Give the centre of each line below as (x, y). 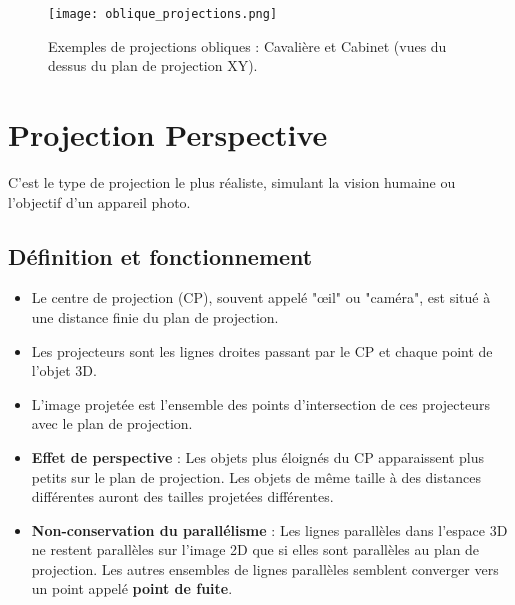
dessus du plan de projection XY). (153, 65)
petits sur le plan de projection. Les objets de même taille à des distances (256, 476)
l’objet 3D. (64, 370)
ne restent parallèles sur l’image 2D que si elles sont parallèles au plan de (255, 549)
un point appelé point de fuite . (132, 588)
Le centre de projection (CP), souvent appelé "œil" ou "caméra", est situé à (261, 297)
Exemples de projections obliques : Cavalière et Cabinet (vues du (247, 45)
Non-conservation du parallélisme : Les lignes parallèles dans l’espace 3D (269, 529)
